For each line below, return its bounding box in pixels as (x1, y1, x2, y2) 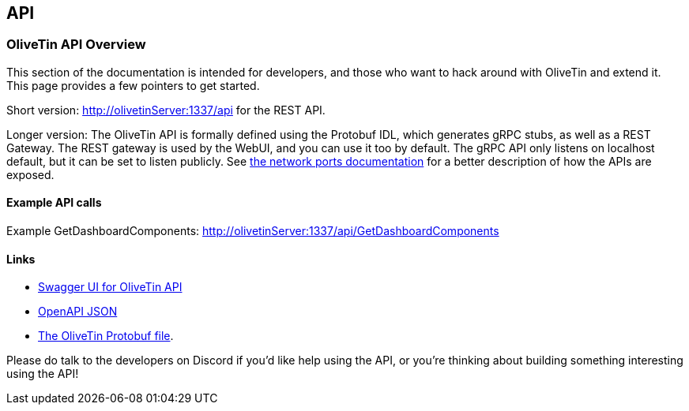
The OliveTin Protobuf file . (38, 329, 174, 343)
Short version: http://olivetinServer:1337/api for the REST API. (6, 103, 326, 117)
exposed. (6, 167, 55, 181)
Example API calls (6, 196, 102, 210)
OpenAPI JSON (38, 305, 118, 319)
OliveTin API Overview (6, 36, 146, 53)
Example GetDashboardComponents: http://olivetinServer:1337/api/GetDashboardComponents (6, 224, 499, 238)
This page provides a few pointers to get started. (6, 78, 260, 92)
